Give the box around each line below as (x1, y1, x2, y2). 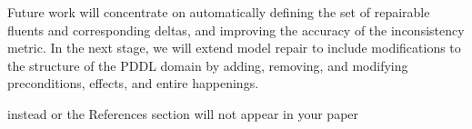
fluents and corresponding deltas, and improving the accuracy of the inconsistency (7, 20, 465, 39)
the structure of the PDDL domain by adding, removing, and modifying (7, 55, 408, 74)
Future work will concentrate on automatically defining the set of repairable (7, 3, 430, 21)
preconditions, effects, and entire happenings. (7, 74, 259, 93)
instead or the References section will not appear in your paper (7, 104, 359, 123)
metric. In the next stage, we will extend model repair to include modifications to (7, 38, 461, 57)
